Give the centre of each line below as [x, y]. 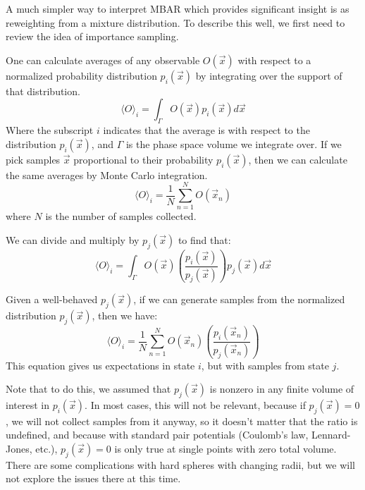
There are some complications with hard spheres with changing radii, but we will [180, 464]
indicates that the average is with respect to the [206, 130]
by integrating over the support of [269, 75]
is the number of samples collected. [121, 216]
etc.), [47, 448]
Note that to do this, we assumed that [88, 389]
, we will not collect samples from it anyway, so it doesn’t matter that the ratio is [182, 421]
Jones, [19, 448]
